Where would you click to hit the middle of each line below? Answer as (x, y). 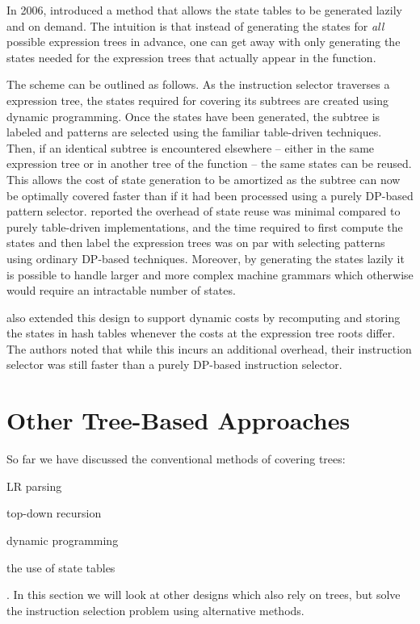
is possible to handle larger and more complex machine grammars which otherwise (210, 274)
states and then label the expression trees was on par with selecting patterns (196, 243)
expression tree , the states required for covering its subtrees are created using (198, 100)
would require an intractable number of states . (121, 290)
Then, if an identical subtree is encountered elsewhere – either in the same (191, 147)
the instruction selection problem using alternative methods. (155, 610)
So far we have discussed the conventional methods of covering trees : (176, 459)
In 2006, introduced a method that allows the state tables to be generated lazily (204, 10)
